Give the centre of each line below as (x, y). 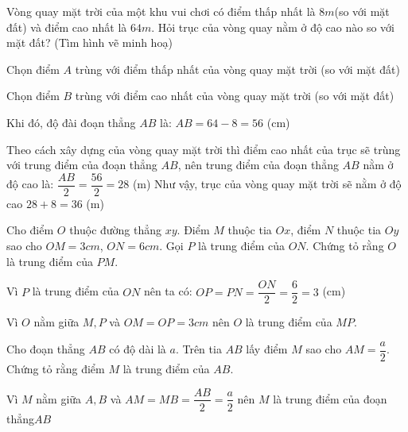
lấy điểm (267, 349)
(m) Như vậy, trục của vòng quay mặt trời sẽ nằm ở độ (267, 184)
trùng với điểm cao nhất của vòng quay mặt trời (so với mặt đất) (235, 96)
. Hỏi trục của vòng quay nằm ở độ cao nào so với (273, 27)
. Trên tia (198, 349)
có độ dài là (138, 349)
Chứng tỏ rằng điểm (56, 368)
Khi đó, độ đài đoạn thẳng (71, 122)
